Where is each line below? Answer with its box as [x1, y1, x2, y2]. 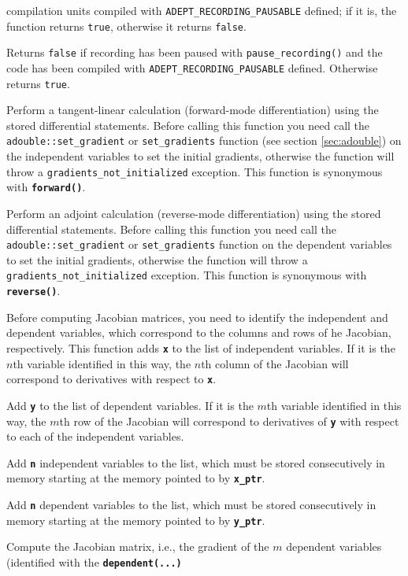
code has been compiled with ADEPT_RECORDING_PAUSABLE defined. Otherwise [6, 59, 378, 76]
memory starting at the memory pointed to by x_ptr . [6, 470, 265, 486]
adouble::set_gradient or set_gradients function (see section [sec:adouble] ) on [6, 132, 402, 149]
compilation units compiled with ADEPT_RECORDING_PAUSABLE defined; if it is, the [6, 2, 397, 18]
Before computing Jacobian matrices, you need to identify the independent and [6, 308, 388, 325]
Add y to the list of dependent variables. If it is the [6, 397, 254, 413]
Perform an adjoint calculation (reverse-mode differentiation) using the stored [6, 205, 381, 222]
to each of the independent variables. [6, 428, 184, 445]
